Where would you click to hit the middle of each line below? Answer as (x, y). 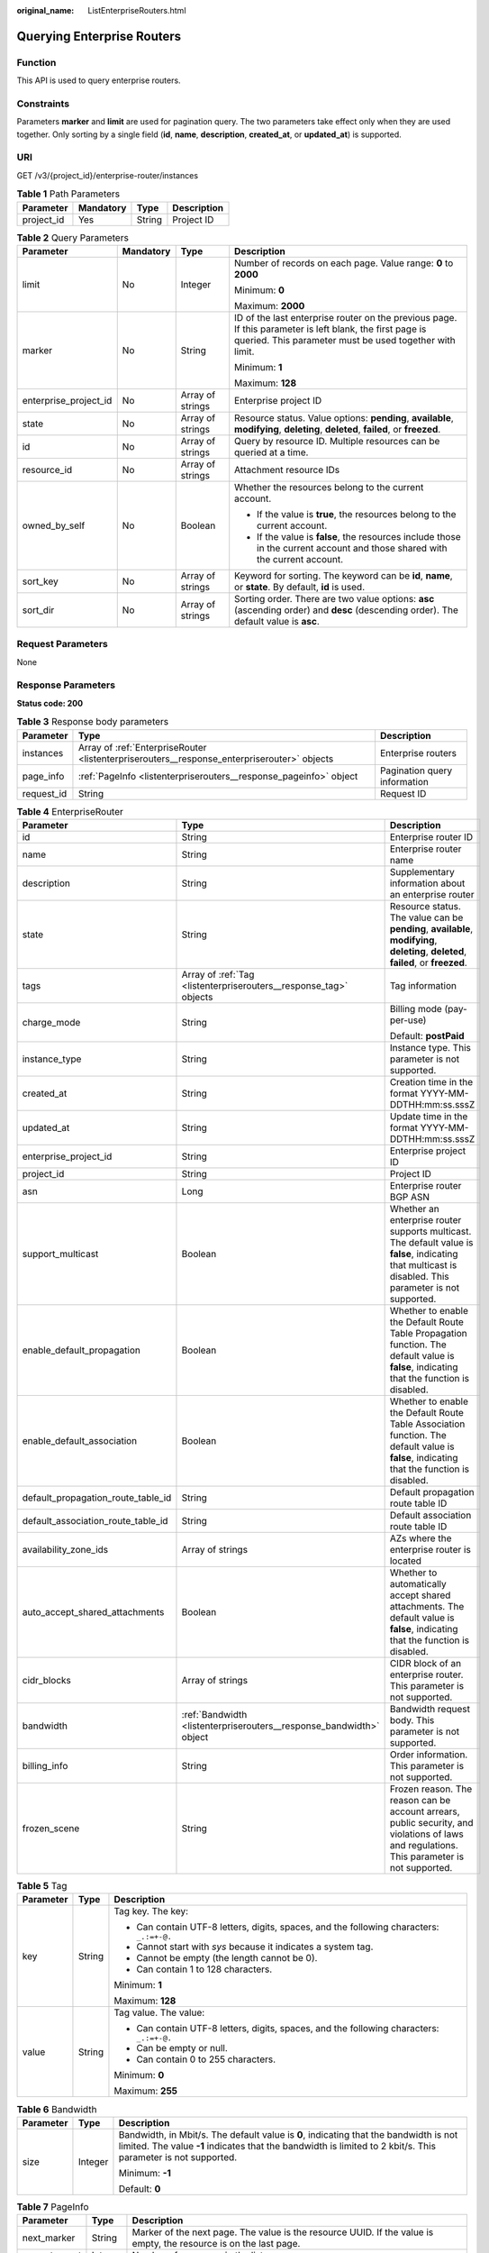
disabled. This (419, 1277)
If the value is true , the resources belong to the (357, 514)
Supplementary (422, 872)
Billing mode (416, 1009)
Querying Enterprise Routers (99, 36)
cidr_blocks (47, 1680)
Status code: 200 (50, 703)
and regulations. (424, 1845)
